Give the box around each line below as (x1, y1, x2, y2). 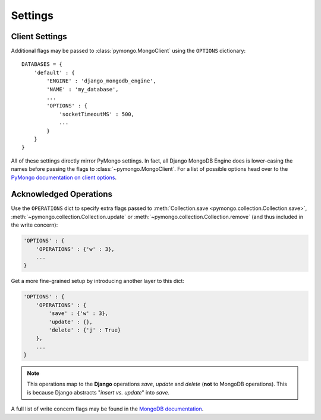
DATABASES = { (21, 61, 62, 68)
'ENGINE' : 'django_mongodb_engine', (46, 78, 157, 84)
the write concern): (11, 221, 58, 228)
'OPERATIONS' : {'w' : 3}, (36, 246, 115, 252)
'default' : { (33, 69, 75, 76)
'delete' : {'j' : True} (48, 326, 121, 333)
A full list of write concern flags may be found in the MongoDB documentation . (11, 405, 204, 412)
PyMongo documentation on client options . (11, 174, 117, 181)
